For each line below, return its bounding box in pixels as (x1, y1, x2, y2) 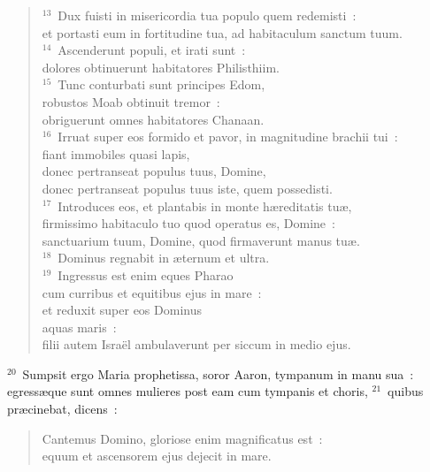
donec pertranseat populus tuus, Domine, (42, 162, 266, 180)
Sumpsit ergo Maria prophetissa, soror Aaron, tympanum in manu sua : (22, 364, 414, 383)
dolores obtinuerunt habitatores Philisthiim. (42, 57, 280, 76)
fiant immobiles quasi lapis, (42, 144, 190, 163)
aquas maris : (42, 317, 117, 336)
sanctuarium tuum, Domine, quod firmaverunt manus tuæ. (42, 231, 360, 249)
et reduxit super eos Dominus (42, 301, 202, 319)
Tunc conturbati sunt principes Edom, (58, 75, 265, 94)
